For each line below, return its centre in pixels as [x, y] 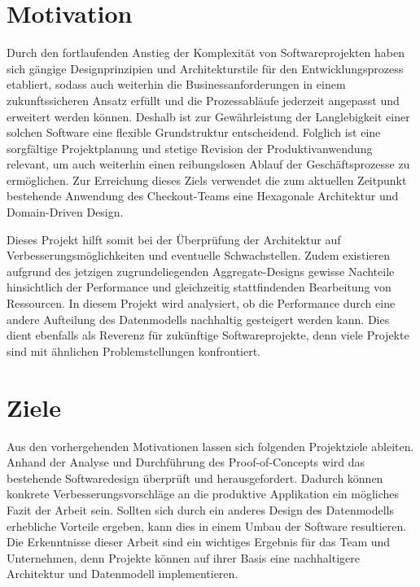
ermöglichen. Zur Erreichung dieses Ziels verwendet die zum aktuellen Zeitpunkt [207, 180]
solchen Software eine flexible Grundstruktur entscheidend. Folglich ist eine [194, 132]
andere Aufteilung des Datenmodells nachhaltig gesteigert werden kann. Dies [198, 319]
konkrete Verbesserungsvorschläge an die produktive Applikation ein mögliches [203, 494]
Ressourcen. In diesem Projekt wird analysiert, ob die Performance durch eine [201, 303]
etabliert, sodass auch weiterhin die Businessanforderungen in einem [176, 84]
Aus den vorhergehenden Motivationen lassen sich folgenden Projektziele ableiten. [210, 446]
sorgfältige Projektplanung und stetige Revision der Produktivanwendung [190, 148]
